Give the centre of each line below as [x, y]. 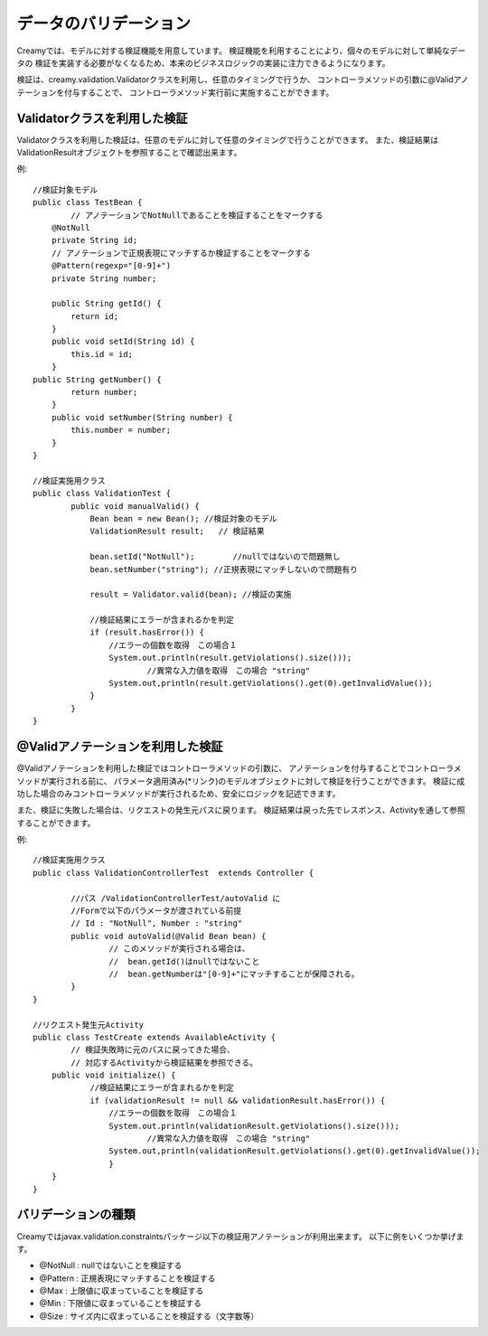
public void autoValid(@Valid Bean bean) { [169, 936]
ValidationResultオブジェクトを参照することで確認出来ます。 [129, 153]
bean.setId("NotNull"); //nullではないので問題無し [215, 557]
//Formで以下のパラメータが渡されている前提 [156, 911]
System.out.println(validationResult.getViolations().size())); [254, 1126]
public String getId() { [106, 304]
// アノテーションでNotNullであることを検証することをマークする [197, 215]
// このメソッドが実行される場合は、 [179, 949]
